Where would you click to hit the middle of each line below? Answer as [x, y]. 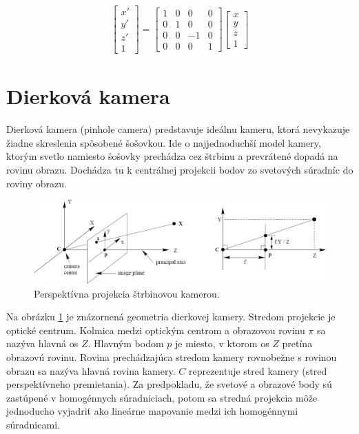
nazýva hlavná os [42, 343]
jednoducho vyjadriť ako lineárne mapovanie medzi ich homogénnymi [152, 411]
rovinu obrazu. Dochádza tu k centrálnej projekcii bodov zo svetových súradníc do [180, 170]
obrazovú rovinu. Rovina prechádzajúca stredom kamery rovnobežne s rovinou [172, 356]
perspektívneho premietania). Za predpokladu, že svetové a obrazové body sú [169, 384]
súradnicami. [33, 424]
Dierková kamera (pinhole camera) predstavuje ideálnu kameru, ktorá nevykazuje [178, 129]
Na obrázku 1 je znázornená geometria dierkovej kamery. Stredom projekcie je [171, 317]
